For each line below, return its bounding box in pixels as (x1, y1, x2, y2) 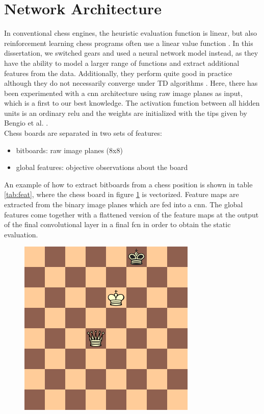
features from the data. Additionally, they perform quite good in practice (4, 67, 232, 78)
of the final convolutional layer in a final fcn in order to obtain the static (4, 219, 231, 230)
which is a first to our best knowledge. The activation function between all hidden (4, 98, 260, 108)
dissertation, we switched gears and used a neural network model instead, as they (4, 47, 258, 58)
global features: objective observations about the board (16, 162, 188, 173)
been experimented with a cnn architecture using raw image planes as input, (4, 87, 243, 98)
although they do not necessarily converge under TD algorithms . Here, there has (4, 78, 258, 88)
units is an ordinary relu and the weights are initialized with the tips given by (4, 107, 247, 118)
